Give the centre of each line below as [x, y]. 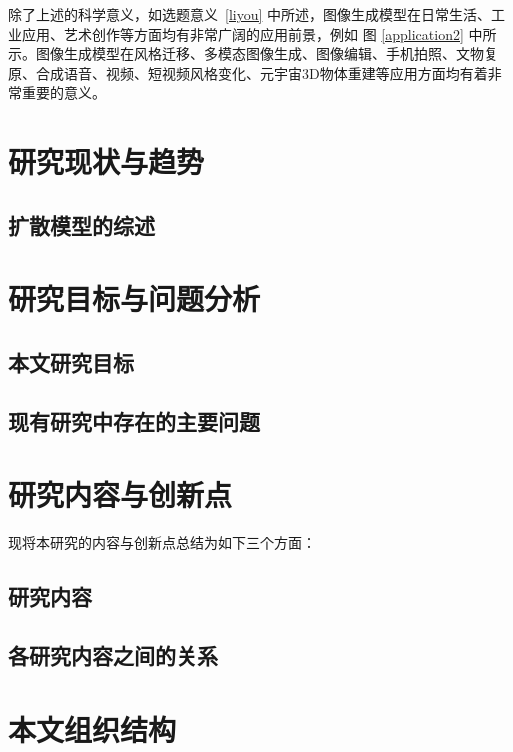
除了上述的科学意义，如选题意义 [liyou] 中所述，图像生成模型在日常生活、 [250, 14]
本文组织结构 [92, 728]
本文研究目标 [71, 361]
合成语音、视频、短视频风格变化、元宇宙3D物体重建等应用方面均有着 [261, 72]
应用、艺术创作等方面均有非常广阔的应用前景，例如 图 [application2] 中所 [259, 33]
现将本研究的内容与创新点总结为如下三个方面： [162, 542]
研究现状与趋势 [106, 161]
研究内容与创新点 [120, 494]
